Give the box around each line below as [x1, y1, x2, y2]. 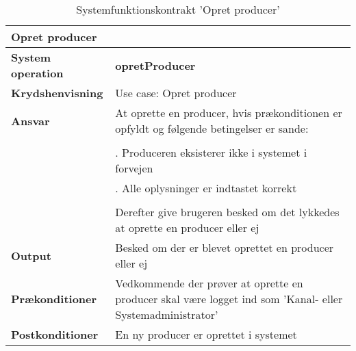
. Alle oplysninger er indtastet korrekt [115, 180, 297, 196]
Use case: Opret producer [115, 85, 237, 101]
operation [11, 65, 64, 81]
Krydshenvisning [11, 85, 103, 101]
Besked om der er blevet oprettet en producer [115, 239, 334, 255]
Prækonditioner [11, 291, 97, 307]
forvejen [115, 160, 153, 176]
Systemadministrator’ [115, 307, 218, 322]
